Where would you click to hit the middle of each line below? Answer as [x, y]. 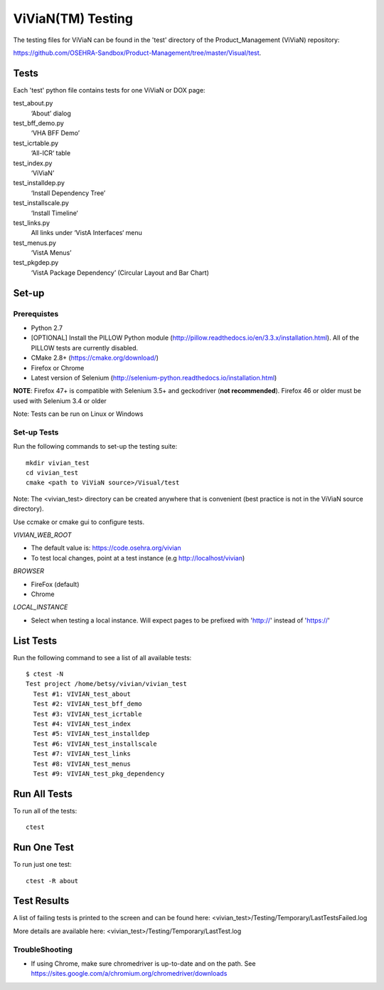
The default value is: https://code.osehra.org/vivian [106, 548]
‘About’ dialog [51, 113]
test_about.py [33, 103]
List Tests [35, 641]
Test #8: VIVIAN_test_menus [82, 764]
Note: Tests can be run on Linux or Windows [78, 414]
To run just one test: [42, 865]
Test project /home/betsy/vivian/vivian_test [107, 684]
